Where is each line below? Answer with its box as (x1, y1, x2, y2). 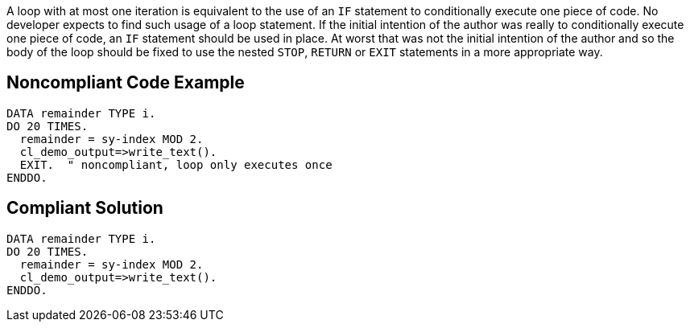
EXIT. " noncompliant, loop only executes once (19, 158, 333, 171)
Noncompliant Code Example (6, 72, 245, 93)
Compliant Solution (6, 198, 163, 219)
